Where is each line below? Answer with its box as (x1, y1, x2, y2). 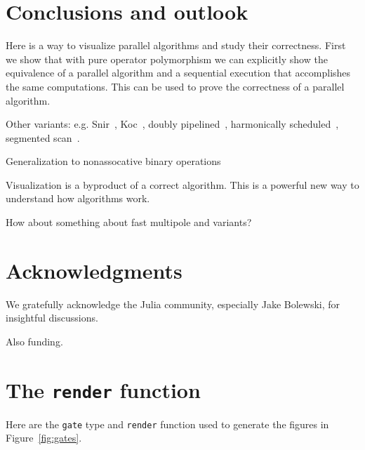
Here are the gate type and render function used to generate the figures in (6, 416, 329, 431)
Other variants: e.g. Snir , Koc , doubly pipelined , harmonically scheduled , (6, 117, 339, 131)
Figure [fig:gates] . (6, 430, 82, 445)
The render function (6, 375, 201, 404)
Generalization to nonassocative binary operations (6, 154, 221, 168)
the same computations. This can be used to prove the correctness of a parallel (6, 79, 345, 93)
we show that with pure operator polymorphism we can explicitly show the (6, 51, 328, 66)
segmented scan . (6, 130, 80, 145)
